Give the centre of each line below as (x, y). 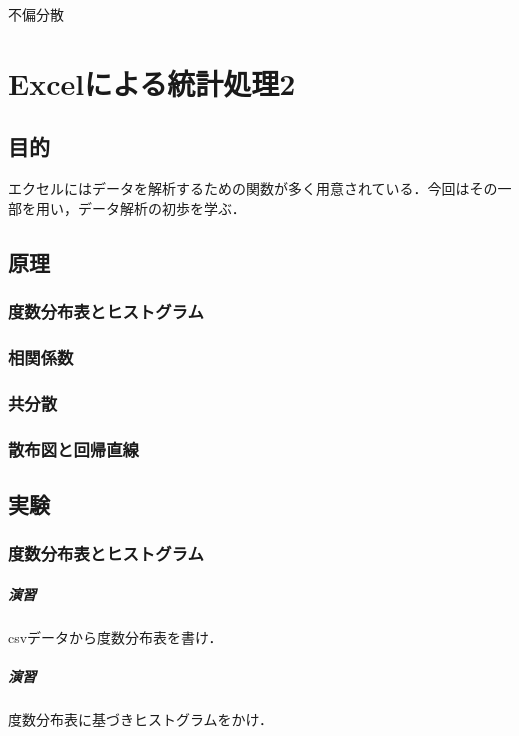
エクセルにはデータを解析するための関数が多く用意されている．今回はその (253, 188)
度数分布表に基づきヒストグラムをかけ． (140, 718)
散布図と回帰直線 (73, 448)
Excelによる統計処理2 (152, 82)
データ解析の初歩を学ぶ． (161, 207)
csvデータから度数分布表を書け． (115, 636)
